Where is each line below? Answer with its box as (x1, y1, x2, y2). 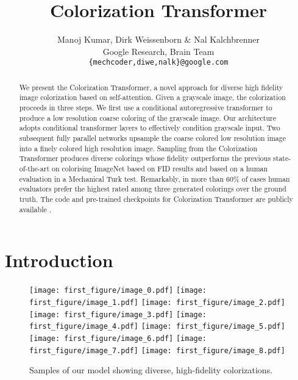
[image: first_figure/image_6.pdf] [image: (29, 334, 207, 343)
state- (273, 153, 291, 163)
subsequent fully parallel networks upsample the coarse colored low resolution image (19, 133, 286, 143)
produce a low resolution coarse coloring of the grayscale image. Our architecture (19, 112, 277, 123)
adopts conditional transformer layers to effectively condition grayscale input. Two (19, 123, 280, 133)
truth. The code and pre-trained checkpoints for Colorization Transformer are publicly (19, 193, 293, 204)
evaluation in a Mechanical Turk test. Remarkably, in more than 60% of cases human (19, 173, 290, 184)
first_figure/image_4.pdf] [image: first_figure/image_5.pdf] (29, 322, 285, 331)
